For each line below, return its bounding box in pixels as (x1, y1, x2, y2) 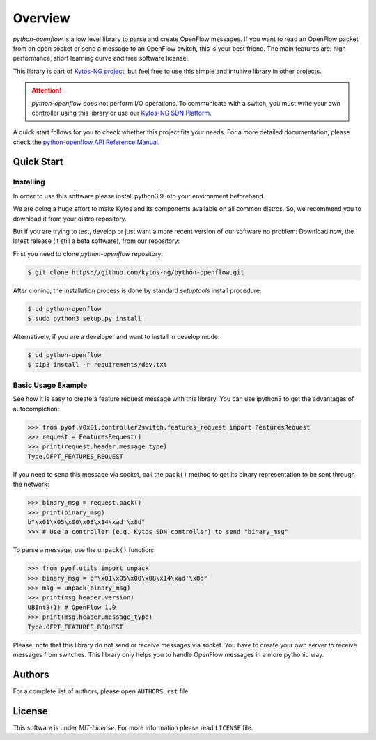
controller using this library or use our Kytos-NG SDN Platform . (31, 109, 212, 117)
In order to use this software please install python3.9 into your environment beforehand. (13, 191, 265, 200)
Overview (13, 10, 70, 26)
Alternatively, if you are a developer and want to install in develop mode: (13, 333, 220, 341)
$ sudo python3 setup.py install (27, 315, 142, 323)
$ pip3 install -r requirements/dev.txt (27, 361, 167, 369)
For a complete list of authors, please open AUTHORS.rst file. (13, 686, 191, 695)
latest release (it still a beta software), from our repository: (13, 237, 180, 245)
